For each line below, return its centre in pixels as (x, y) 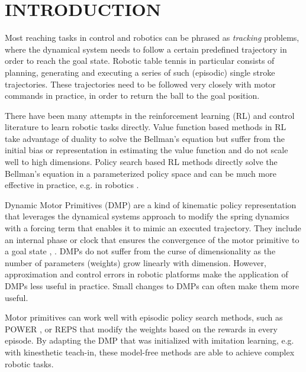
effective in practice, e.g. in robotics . (72, 185)
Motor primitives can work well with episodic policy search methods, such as (144, 317)
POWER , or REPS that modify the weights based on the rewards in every (141, 329)
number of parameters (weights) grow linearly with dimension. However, (136, 262)
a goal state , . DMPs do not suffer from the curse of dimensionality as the (140, 251)
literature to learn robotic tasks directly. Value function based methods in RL (146, 127)
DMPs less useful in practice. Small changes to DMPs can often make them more (152, 286)
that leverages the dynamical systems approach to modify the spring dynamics (147, 216)
